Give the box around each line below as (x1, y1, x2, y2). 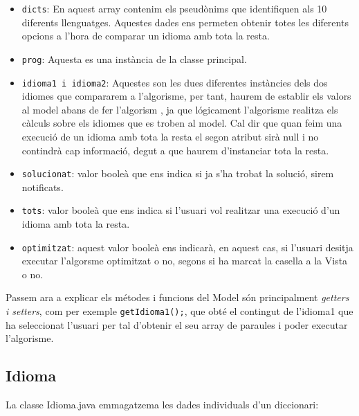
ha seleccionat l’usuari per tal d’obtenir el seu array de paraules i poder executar (6, 317, 348, 332)
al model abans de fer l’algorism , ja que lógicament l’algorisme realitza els (21, 102, 338, 116)
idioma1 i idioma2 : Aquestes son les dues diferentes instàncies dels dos (21, 75, 328, 89)
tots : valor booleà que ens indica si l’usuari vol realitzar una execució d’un (21, 203, 340, 217)
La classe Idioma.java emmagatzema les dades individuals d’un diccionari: (6, 397, 319, 412)
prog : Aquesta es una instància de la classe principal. (21, 51, 247, 66)
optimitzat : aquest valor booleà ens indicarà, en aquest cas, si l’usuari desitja (21, 239, 353, 254)
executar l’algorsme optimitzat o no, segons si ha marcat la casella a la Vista (21, 253, 348, 268)
